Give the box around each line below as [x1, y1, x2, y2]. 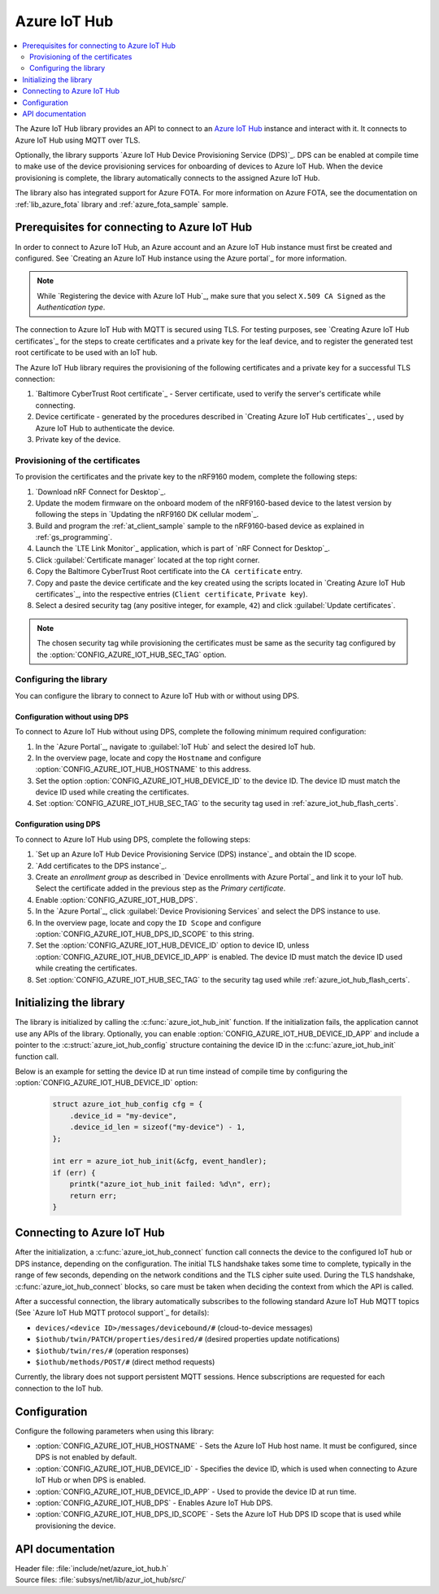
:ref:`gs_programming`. [35, 532, 113, 542]
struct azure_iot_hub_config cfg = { [52, 1100, 203, 1109]
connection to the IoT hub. [15, 1383, 103, 1393]
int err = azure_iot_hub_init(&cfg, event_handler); [52, 1157, 267, 1166]
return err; [69, 1191, 118, 1200]
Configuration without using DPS [15, 712, 129, 721]
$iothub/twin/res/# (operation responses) [35, 1346, 189, 1355]
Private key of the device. [35, 435, 121, 444]
